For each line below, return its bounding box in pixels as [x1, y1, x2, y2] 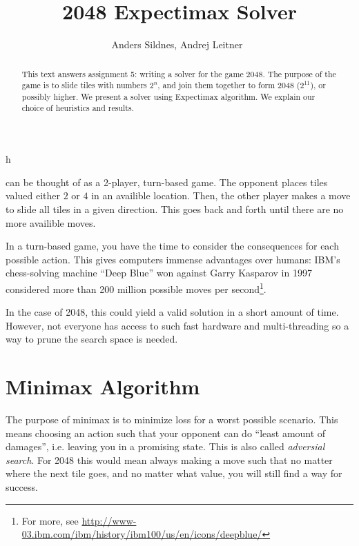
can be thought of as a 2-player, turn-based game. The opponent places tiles [6, 174, 328, 189]
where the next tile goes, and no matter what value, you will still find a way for [6, 466, 342, 481]
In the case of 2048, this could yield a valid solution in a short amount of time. [6, 305, 339, 319]
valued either [6, 188, 60, 203]
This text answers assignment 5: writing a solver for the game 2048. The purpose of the [21, 68, 336, 79]
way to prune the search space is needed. [6, 332, 178, 346]
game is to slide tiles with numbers [21, 79, 147, 91]
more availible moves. [6, 215, 96, 230]
